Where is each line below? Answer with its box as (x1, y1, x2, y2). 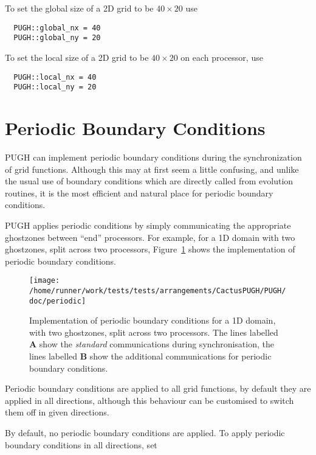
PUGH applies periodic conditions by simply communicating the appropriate (5, 218, 291, 231)
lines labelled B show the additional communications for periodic (29, 350, 272, 363)
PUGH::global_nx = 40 (13, 23, 101, 32)
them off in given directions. (5, 406, 109, 419)
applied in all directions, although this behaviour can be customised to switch (5, 394, 294, 406)
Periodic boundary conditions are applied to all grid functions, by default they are (5, 382, 311, 395)
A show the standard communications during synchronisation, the (29, 338, 274, 350)
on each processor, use (180, 50, 263, 63)
